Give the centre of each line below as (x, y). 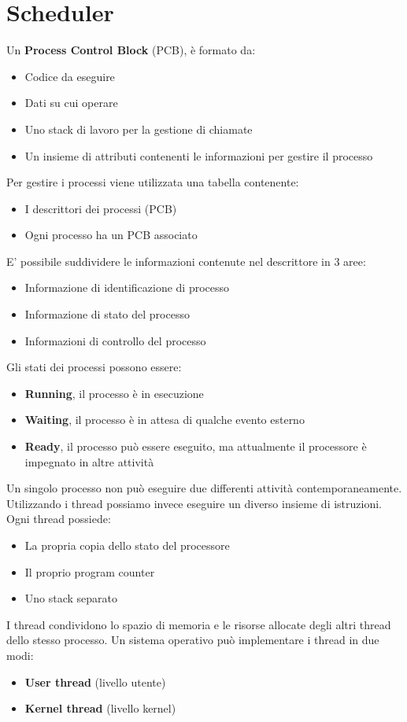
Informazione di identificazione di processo (127, 287)
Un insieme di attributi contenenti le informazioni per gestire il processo (199, 155)
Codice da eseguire (70, 76)
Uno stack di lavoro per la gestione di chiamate (139, 129)
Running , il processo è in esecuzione (114, 393)
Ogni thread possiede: (59, 519)
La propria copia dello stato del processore (127, 545)
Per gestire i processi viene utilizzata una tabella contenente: (153, 182)
